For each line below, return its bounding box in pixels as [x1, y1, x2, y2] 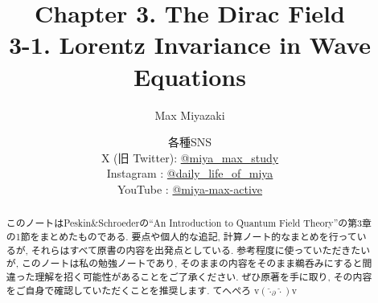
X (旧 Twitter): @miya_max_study [101, 149, 279, 166]
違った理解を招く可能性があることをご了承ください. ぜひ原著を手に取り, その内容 [6, 269, 372, 283]
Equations [134, 59, 246, 92]
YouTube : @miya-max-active [117, 180, 263, 197]
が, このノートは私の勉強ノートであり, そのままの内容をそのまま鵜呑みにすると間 [6, 256, 372, 270]
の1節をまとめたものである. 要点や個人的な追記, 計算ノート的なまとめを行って [6, 229, 357, 243]
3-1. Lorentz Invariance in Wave [9, 28, 371, 61]
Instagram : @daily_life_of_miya [106, 165, 273, 182]
